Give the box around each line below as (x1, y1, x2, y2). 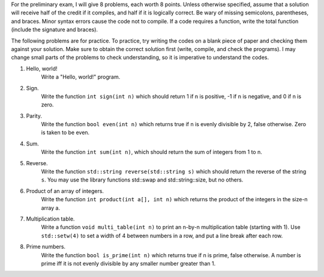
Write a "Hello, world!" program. (41, 73, 121, 81)
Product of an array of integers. (26, 187, 104, 195)
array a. (41, 204, 60, 212)
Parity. (26, 112, 42, 120)
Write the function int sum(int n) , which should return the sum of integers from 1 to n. (41, 148, 262, 156)
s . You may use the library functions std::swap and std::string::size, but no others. (41, 176, 244, 183)
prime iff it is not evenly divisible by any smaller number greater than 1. (41, 260, 216, 267)
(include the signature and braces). (11, 26, 98, 33)
